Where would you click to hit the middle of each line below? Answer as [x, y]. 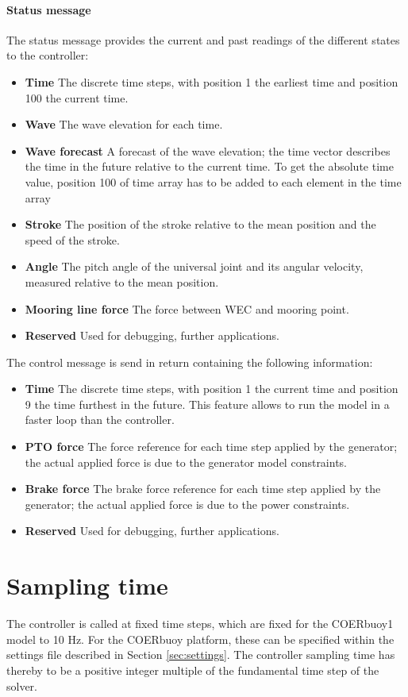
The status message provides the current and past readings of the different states [203, 39]
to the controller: [48, 55]
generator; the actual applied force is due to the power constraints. [187, 504]
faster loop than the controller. [100, 420]
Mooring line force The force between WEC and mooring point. [187, 308]
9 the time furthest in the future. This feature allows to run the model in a [207, 404]
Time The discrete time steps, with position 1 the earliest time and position [212, 81]
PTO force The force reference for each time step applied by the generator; [211, 447]
